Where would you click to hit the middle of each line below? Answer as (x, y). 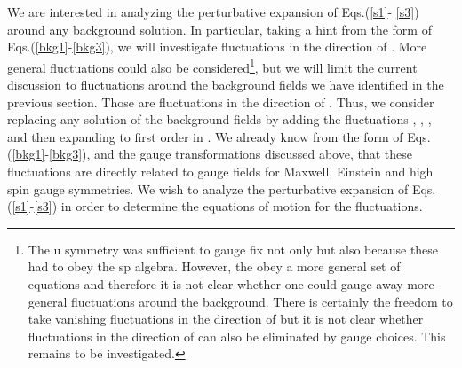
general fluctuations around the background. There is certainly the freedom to (240, 301)
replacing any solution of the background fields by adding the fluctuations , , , (219, 119)
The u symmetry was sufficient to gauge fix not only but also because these (233, 249)
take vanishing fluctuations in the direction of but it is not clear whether (226, 319)
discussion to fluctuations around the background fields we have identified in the (226, 85)
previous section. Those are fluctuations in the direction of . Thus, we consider (221, 102)
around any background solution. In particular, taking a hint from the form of (219, 29)
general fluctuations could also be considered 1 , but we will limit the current (212, 66)
